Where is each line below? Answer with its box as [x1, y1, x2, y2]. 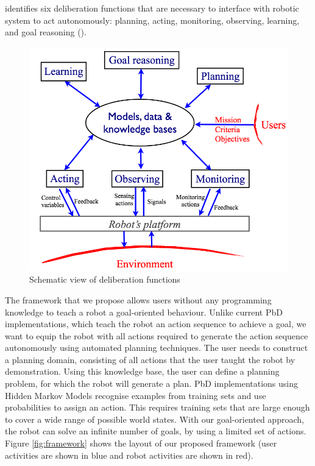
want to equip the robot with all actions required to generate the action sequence [5, 329, 308, 342]
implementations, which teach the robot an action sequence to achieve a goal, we [5, 317, 306, 330]
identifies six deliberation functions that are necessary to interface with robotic [5, 2, 299, 14]
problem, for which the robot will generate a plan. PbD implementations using [5, 377, 299, 390]
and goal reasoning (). [5, 26, 87, 38]
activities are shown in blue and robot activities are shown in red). [5, 448, 253, 461]
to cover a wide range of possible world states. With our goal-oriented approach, [5, 412, 304, 425]
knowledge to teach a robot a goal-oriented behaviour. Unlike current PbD [5, 305, 283, 318]
